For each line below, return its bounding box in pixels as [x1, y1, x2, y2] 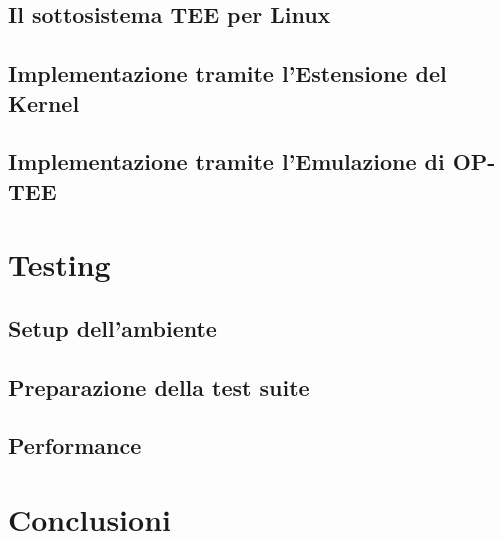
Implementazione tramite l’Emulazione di [8, 146, 445, 177]
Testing [8, 244, 111, 285]
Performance [8, 430, 142, 461]
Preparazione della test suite [8, 371, 310, 402]
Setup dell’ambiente [8, 312, 217, 343]
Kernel [8, 87, 80, 118]
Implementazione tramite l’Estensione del [8, 58, 447, 89]
